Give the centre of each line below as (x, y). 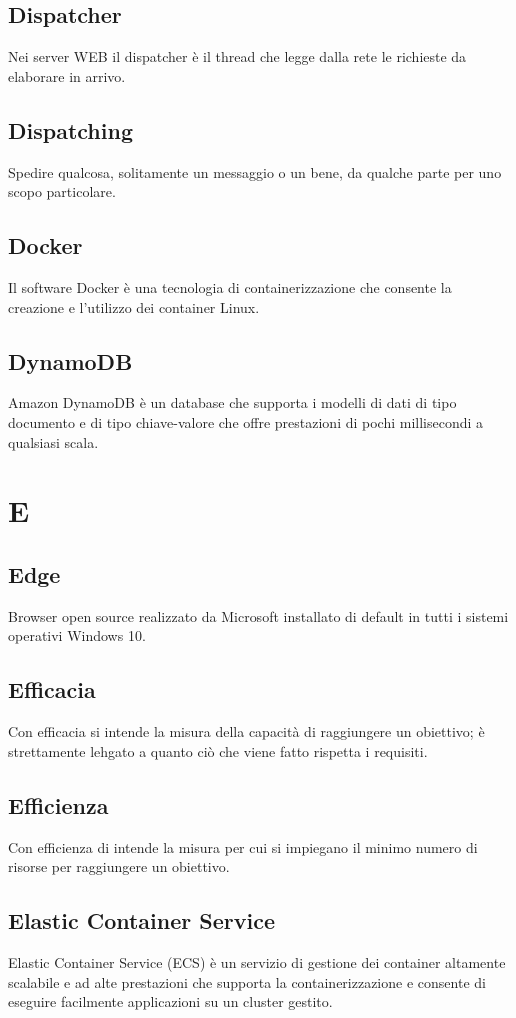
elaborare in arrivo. (67, 75)
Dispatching (70, 129)
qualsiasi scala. (53, 441)
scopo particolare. (62, 191)
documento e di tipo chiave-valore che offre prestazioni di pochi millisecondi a (246, 421)
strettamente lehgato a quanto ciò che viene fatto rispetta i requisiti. (218, 750)
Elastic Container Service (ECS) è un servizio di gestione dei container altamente (257, 961)
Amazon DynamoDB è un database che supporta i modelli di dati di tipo (232, 402)
